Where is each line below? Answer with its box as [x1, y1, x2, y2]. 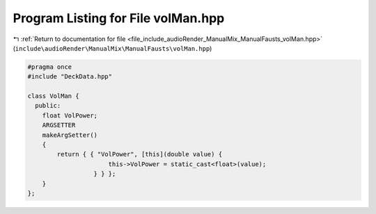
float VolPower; [42, 111, 97, 120]
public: [35, 101, 61, 110]
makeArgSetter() [42, 131, 97, 139]
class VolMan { [27, 92, 79, 100]
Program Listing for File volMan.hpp [13, 10, 225, 26]
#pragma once [27, 63, 72, 71]
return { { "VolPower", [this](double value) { [56, 150, 223, 158]
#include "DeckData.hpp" [27, 73, 113, 81]
